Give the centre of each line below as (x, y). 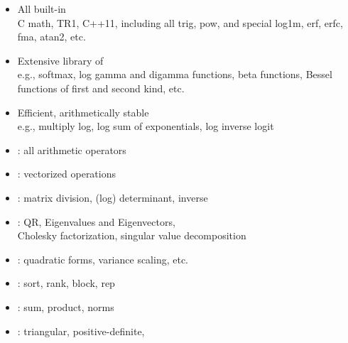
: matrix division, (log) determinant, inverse (113, 197)
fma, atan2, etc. (51, 37)
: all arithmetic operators (72, 149)
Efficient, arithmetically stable (83, 112)
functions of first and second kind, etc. (101, 88)
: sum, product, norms (66, 306)
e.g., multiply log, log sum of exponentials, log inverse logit (146, 126)
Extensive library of (60, 60)
